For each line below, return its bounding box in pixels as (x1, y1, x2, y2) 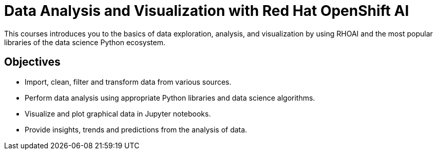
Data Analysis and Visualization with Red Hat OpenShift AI (4, 2, 409, 20)
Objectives (4, 55, 61, 69)
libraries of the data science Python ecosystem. (4, 37, 166, 47)
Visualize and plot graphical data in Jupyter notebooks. (25, 109, 211, 118)
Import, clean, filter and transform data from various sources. (25, 77, 232, 86)
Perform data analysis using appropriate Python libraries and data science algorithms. (25, 93, 315, 102)
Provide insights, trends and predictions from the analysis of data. (25, 125, 248, 134)
